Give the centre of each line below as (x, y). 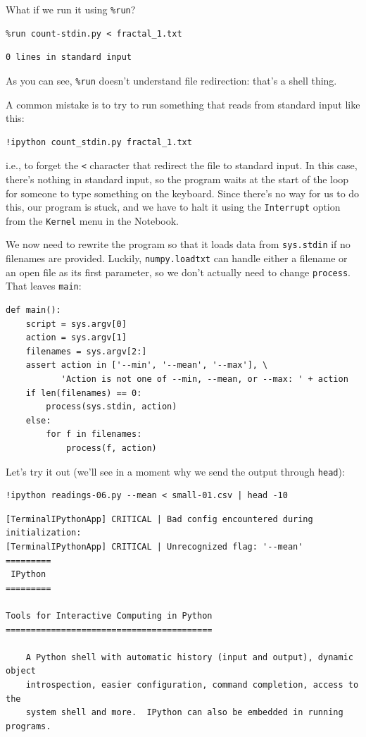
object (21, 671)
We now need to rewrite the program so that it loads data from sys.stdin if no (178, 244)
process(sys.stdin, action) (112, 407)
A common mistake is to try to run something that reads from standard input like (183, 104)
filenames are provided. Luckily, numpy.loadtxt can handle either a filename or (177, 258)
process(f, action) (111, 448)
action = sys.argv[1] (76, 338)
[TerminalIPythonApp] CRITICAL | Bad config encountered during (159, 519)
